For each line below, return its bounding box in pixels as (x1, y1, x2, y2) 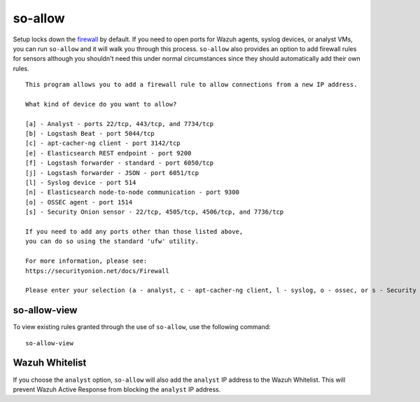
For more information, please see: (25, 257, 148, 265)
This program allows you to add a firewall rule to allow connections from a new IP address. (25, 81, 358, 89)
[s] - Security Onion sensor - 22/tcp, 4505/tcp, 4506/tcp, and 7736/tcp (25, 208, 284, 216)
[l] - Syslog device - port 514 (25, 179, 136, 187)
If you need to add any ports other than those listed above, (25, 228, 244, 235)
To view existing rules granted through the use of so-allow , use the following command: (13, 323, 271, 331)
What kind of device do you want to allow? (25, 100, 177, 108)
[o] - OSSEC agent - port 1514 (25, 198, 133, 206)
